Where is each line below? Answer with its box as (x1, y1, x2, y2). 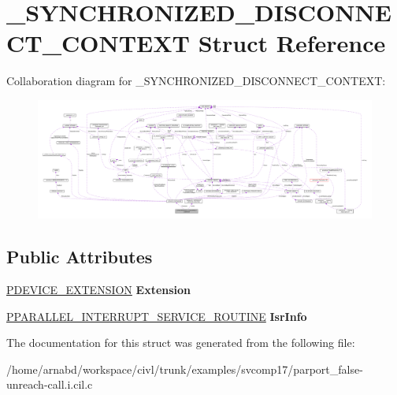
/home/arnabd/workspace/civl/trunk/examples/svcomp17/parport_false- (6, 360, 363, 377)
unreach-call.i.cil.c (6, 376, 93, 393)
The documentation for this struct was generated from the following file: (6, 334, 355, 351)
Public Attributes (6, 244, 153, 269)
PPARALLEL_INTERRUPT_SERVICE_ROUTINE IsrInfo (6, 307, 307, 324)
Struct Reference (198, 27, 386, 59)
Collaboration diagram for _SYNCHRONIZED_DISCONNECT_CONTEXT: (6, 73, 386, 89)
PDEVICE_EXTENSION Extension (6, 281, 191, 297)
